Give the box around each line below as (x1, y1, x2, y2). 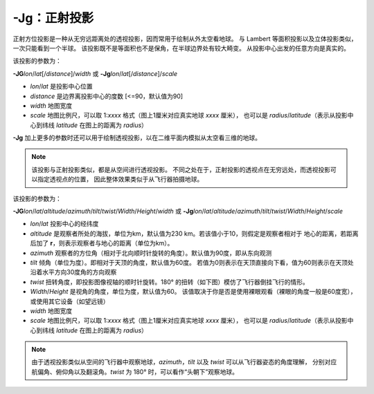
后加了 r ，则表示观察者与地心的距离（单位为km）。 (30, 239, 174, 247)
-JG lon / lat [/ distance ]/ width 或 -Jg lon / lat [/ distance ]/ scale (12, 69, 178, 77)
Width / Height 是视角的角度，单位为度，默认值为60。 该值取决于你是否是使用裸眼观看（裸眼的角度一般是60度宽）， (30, 288, 357, 296)
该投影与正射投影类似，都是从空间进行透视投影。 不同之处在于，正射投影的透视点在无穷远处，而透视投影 (31, 165, 330, 173)
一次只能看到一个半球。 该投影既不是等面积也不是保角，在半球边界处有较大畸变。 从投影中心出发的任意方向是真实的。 (12, 44, 350, 52)
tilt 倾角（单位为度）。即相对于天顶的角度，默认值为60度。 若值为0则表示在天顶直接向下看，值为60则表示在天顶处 (30, 258, 354, 266)
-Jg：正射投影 (12, 10, 93, 26)
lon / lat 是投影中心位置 (30, 82, 93, 91)
